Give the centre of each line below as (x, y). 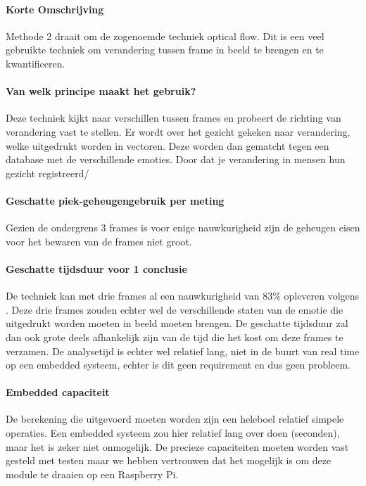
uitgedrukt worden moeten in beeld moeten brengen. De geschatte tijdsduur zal (177, 323)
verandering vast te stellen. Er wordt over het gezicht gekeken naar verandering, (178, 131)
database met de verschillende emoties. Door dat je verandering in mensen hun (176, 159)
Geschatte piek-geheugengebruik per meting (115, 200)
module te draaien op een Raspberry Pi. (92, 474)
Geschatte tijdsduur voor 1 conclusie (96, 268)
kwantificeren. (36, 63)
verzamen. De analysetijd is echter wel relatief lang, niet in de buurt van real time (183, 351)
